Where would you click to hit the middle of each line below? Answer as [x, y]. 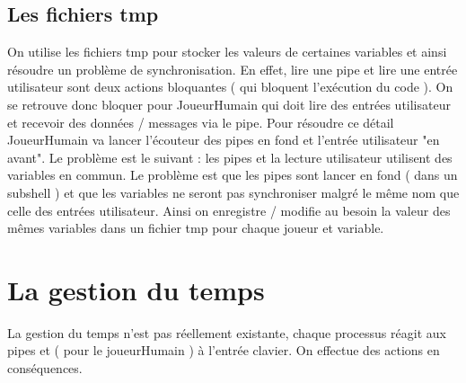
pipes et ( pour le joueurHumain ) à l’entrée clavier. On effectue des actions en [224, 350]
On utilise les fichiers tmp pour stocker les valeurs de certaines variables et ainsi [227, 52]
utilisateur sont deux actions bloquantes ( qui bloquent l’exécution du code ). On [230, 87]
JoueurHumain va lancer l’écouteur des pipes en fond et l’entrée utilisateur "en [224, 140]
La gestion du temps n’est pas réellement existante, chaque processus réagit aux [227, 332]
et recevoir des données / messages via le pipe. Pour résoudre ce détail [201, 122]
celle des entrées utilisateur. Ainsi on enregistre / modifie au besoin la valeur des [229, 210]
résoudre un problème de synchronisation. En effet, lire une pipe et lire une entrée [233, 69]
